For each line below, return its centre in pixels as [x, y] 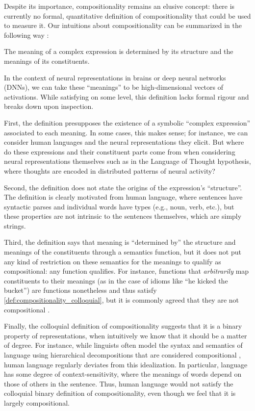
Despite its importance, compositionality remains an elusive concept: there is [119, 6]
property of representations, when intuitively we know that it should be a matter [126, 335]
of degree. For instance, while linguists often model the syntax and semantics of [123, 345]
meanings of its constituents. [47, 61]
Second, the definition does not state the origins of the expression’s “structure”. [123, 187]
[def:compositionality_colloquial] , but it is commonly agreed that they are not [122, 300]
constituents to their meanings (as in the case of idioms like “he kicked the [116, 280]
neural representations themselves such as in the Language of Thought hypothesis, [127, 161]
